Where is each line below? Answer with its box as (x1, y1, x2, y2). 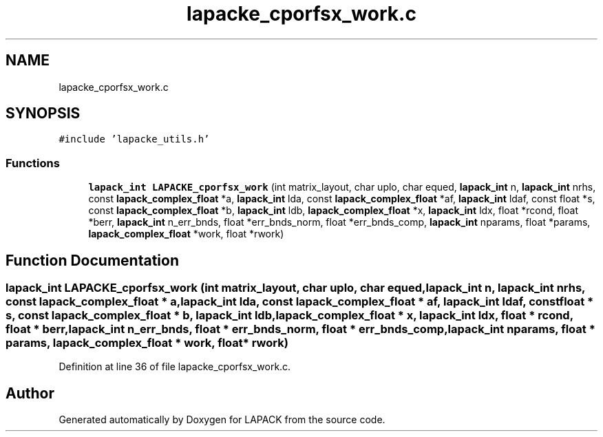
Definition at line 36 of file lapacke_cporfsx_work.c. (59, 361, 291, 373)
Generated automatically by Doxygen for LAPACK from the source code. (59, 414, 385, 426)
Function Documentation (6, 251, 179, 269)
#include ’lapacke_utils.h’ (59, 134, 210, 145)
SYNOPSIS (6, 105, 81, 122)
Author (6, 384, 54, 402)
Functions (6, 156, 60, 170)
